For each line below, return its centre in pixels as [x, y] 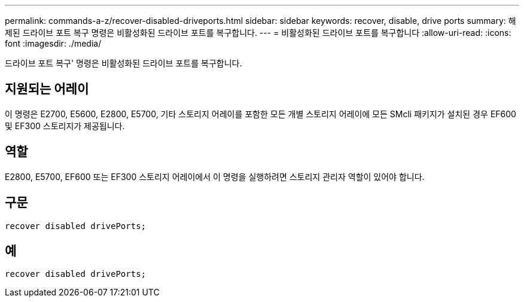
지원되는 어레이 [47, 89]
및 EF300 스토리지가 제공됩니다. [65, 126]
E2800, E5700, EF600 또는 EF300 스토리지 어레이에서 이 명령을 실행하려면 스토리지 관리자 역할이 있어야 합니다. [215, 176]
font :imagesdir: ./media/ [53, 43]
